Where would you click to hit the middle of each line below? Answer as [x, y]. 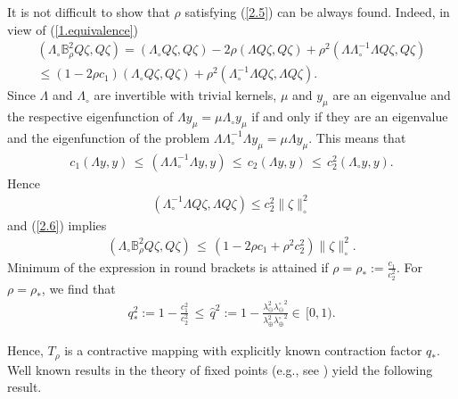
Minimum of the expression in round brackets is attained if [168, 266]
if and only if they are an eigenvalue [350, 116]
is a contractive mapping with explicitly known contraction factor [243, 350]
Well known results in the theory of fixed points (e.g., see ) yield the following [220, 369]
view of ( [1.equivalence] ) [73, 29]
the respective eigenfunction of [90, 116]
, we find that [78, 288]
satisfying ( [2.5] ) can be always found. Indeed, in [317, 12]
